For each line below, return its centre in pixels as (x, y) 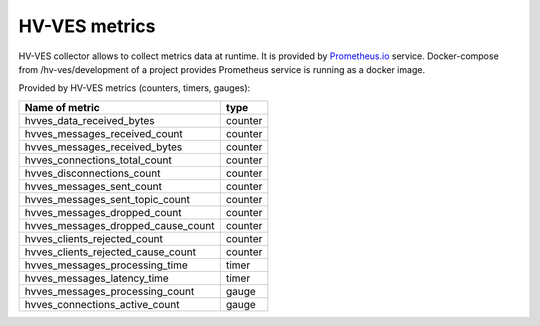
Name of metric (62, 107)
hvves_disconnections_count (92, 173)
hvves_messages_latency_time (96, 278)
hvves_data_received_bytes (89, 120)
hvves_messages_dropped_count (103, 212)
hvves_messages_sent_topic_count (107, 199)
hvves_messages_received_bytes (103, 147)
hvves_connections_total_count (98, 160)
